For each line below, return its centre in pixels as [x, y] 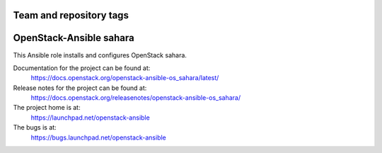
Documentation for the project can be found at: [82, 68]
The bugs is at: [35, 127]
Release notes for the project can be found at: [80, 88]
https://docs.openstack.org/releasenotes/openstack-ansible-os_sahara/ [135, 98]
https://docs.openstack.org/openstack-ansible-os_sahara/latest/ [125, 78]
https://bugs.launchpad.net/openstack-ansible [98, 137]
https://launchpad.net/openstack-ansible [90, 118]
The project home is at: [47, 108]
